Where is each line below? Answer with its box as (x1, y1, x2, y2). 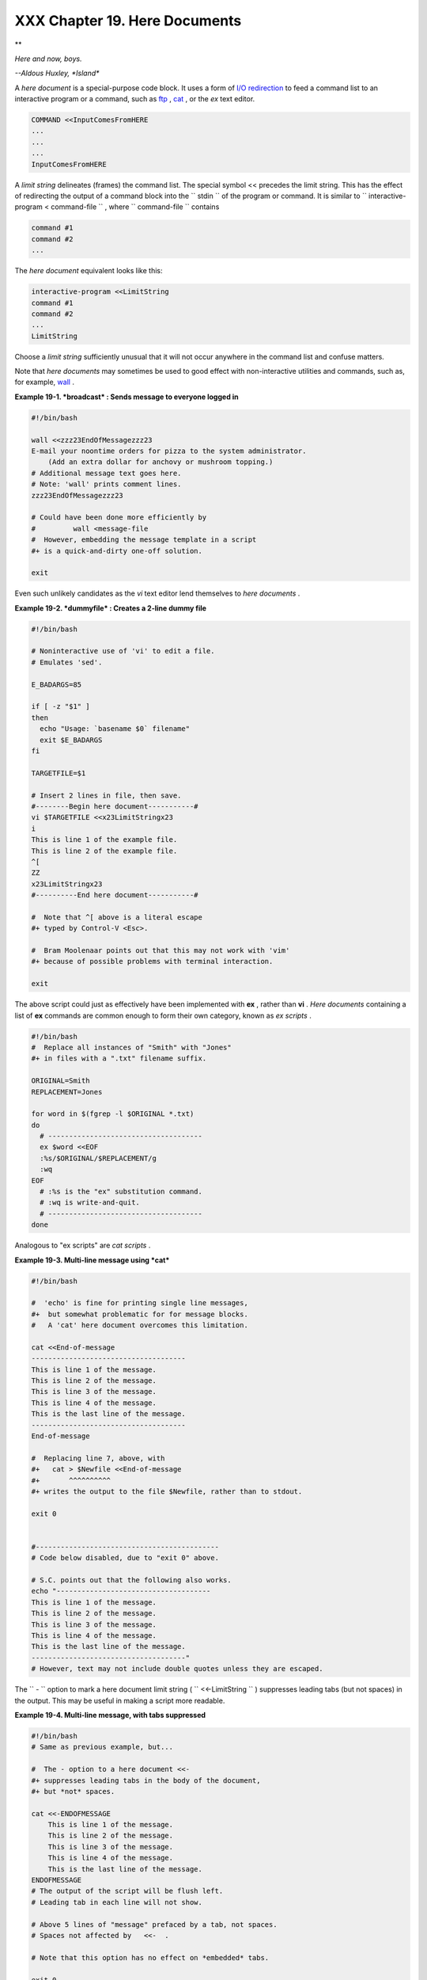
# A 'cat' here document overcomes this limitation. (31, 1321, 248, 1330)
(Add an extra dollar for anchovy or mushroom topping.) (47, 458, 274, 466)
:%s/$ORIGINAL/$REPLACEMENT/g (40, 1153, 157, 1163)
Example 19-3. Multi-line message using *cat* (14, 1255, 170, 1265)
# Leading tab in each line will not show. (31, 1898, 203, 1906)
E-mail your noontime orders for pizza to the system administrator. (31, 447, 307, 455)
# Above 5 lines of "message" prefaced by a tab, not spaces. (31, 1920, 278, 1929)
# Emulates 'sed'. (31, 657, 103, 667)
